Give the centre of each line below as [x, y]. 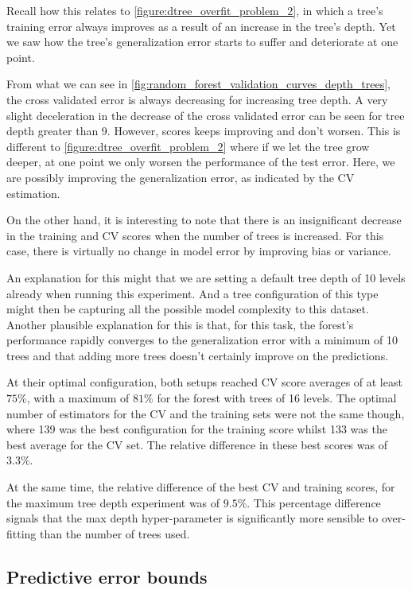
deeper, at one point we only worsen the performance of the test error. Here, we [201, 162]
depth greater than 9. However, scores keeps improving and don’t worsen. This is [204, 131]
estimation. [33, 193]
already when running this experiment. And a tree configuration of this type [192, 293]
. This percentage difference [314, 502]
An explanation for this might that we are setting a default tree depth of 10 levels [206, 277]
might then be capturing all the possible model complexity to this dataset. [188, 309]
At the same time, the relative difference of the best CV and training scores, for [201, 487]
